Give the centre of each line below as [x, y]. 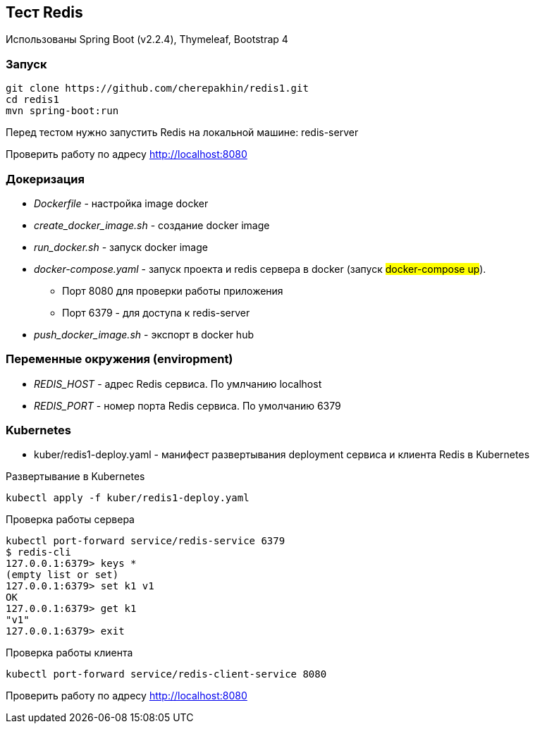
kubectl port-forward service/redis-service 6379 [146, 541]
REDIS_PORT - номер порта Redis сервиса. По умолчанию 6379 [187, 405]
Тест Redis [44, 12]
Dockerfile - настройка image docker [121, 203]
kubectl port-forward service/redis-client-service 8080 [166, 674]
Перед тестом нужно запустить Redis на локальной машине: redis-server [182, 133]
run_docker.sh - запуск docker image [121, 247]
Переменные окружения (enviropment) [119, 359]
